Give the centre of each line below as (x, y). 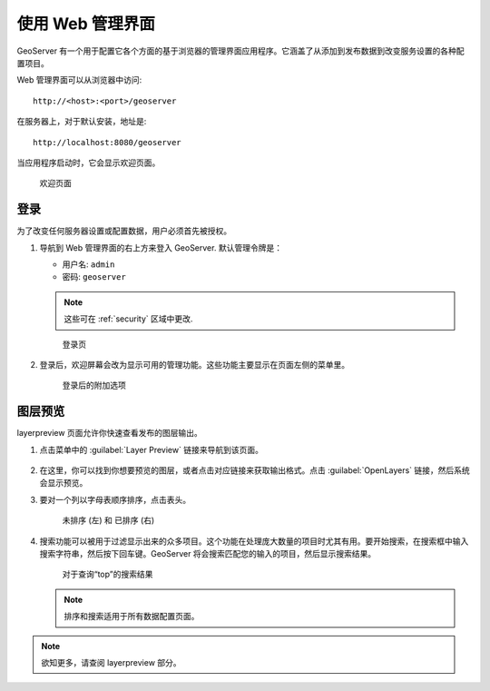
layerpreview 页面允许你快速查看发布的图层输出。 (110, 433)
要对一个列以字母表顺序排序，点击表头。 (115, 499)
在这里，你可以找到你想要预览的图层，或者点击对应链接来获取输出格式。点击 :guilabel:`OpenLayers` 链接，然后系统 (255, 470)
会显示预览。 (64, 483)
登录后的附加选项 (94, 385)
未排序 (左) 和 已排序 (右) (108, 520)
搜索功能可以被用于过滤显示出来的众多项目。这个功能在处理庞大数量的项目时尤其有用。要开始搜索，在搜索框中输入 (254, 541)
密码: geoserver (94, 277)
